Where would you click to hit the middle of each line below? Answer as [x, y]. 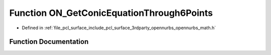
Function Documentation [49, 42]
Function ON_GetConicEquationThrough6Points [111, 13]
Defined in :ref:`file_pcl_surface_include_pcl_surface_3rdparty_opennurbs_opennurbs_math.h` [119, 28]
